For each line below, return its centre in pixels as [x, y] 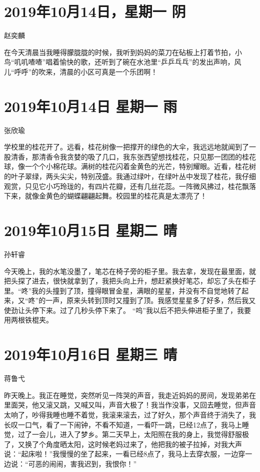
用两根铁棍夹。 [28, 320]
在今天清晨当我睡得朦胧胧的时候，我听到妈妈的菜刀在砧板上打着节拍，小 [123, 52]
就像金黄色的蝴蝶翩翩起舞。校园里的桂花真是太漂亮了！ [116, 196]
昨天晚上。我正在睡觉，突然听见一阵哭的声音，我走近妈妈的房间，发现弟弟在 [130, 395]
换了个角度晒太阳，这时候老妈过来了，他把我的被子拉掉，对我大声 [133, 444]
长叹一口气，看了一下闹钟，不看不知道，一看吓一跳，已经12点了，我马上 [123, 424]
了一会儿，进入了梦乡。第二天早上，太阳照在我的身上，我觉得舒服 [133, 434]
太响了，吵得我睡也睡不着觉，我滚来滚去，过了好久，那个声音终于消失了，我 [130, 414]
